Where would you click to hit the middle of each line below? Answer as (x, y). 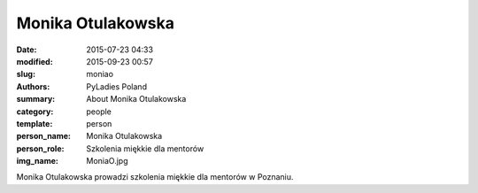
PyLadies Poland (117, 86)
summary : (36, 99)
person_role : (40, 148)
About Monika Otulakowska (136, 99)
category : (35, 112)
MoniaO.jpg (107, 161)
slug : (26, 74)
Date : (27, 50)
